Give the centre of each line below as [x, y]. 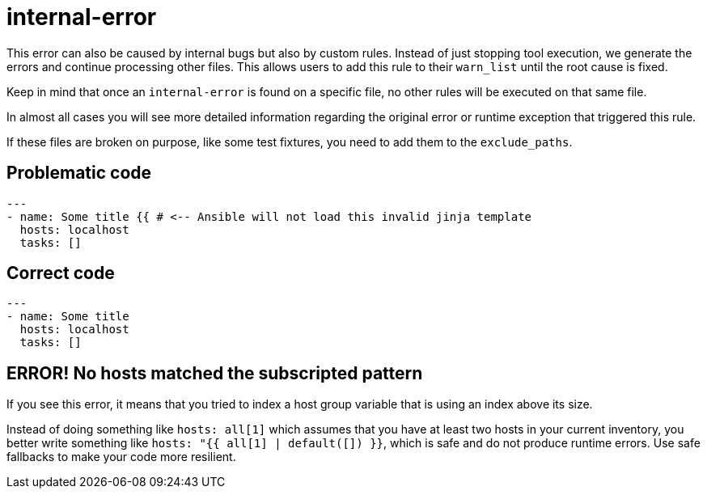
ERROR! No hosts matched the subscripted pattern [215, 373]
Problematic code [79, 173]
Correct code [61, 273]
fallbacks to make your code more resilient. [121, 457]
